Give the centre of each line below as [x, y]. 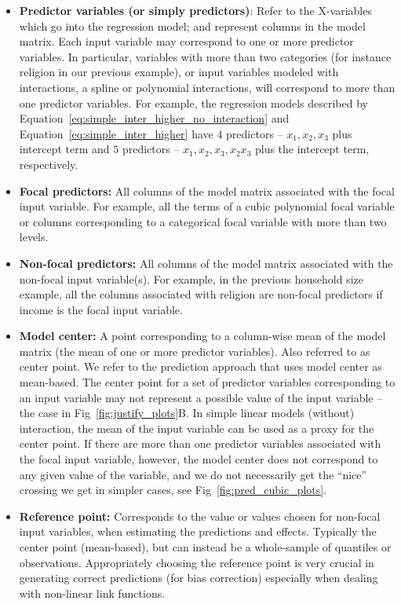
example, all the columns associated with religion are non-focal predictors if [201, 294]
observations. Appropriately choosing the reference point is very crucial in [197, 562]
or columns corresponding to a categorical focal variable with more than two [203, 221]
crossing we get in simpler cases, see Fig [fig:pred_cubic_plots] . [173, 490]
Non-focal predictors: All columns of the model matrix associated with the [206, 263]
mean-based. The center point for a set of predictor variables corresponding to [207, 382]
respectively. [49, 164]
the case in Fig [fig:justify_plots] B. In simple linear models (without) [187, 413]
